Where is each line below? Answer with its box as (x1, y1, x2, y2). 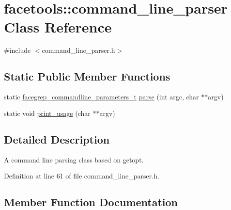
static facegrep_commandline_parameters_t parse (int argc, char (4, 92, 199, 102)
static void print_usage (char (4, 108, 91, 118)
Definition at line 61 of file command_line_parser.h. (4, 171, 159, 181)
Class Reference (4, 17, 112, 37)
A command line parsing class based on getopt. (4, 154, 144, 164)
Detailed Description (4, 131, 110, 146)
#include (4, 45, 31, 55)
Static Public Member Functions (4, 69, 170, 84)
